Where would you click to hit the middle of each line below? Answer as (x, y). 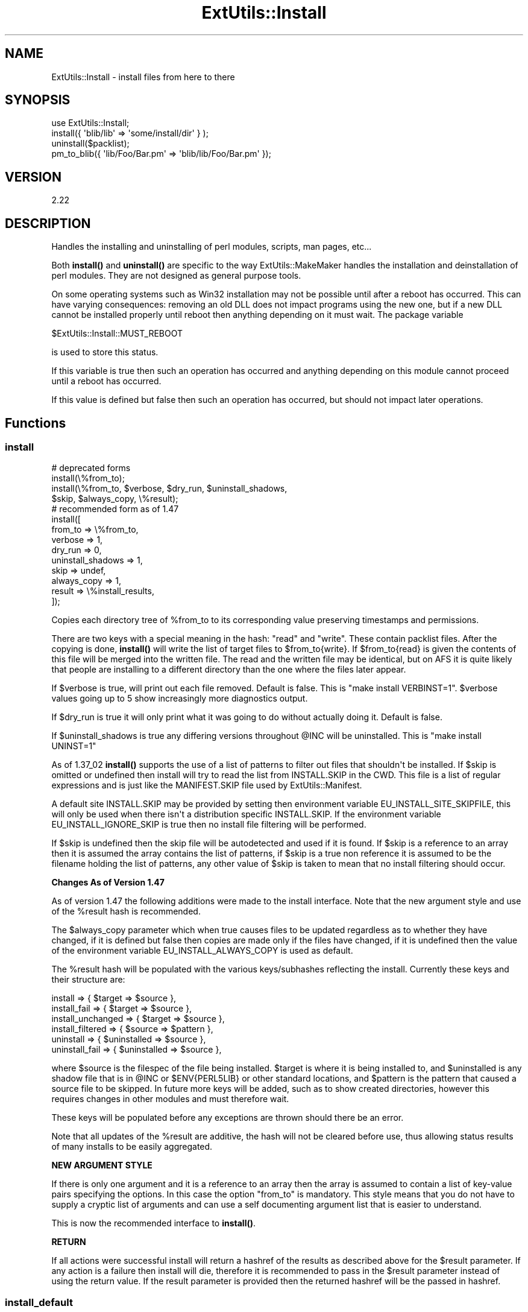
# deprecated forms (91, 468)
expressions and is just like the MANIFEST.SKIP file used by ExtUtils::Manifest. (207, 785)
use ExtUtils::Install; (90, 123)
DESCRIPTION (48, 223)
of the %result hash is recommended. (126, 911)
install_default (39, 1302)
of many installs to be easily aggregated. (132, 1147)
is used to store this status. (105, 352)
